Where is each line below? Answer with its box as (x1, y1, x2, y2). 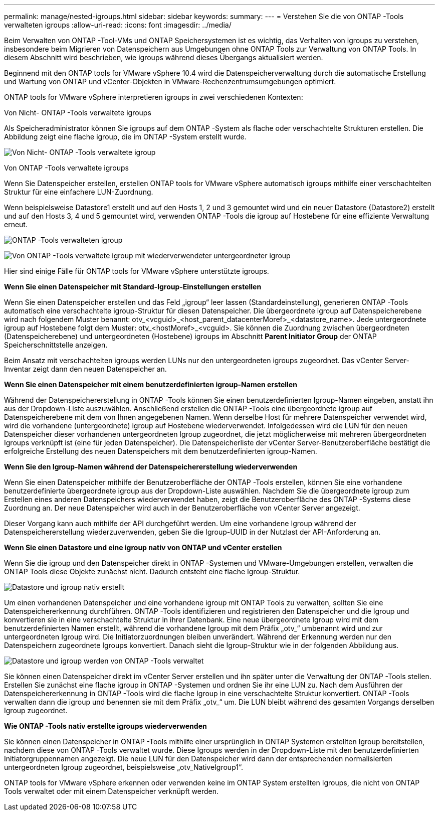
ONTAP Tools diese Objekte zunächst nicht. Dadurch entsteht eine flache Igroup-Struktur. (4, 567, 300, 576)
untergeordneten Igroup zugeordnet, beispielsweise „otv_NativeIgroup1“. (4, 763, 243, 771)
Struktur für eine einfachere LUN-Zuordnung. (4, 188, 153, 196)
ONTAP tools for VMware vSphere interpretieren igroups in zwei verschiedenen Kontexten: (4, 93, 303, 101)
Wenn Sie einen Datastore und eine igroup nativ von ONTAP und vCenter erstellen (4, 543, 282, 552)
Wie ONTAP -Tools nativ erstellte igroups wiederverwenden (4, 722, 207, 730)
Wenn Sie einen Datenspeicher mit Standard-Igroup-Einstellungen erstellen (4, 282, 262, 291)
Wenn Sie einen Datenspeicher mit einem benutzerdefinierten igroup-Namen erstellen (4, 380, 297, 389)
